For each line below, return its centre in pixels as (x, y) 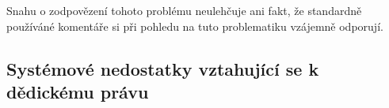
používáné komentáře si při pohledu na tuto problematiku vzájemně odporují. (195, 26)
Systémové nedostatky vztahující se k (163, 68)
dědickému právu (78, 91)
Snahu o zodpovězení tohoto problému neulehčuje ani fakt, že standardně (184, 10)
